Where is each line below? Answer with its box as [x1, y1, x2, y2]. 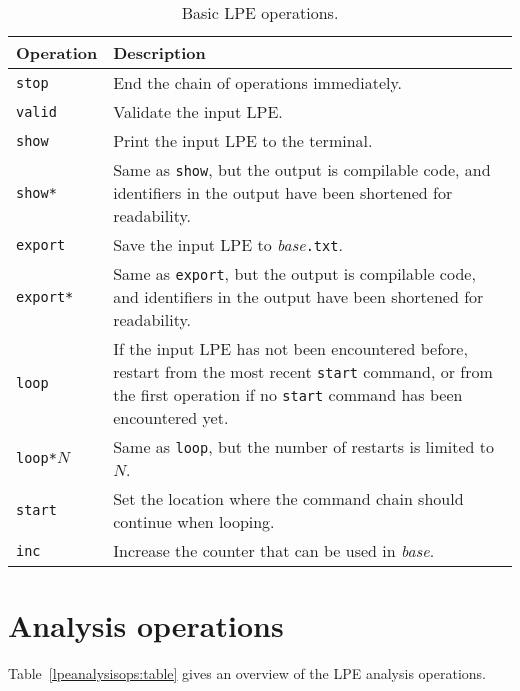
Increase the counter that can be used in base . [113, 539, 435, 562]
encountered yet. [113, 406, 229, 429]
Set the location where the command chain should [113, 487, 464, 510]
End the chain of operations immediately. [113, 71, 403, 94]
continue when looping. [113, 510, 275, 533]
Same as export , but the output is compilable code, [113, 262, 476, 285]
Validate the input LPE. [113, 100, 283, 123]
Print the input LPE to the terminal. [113, 129, 373, 152]
